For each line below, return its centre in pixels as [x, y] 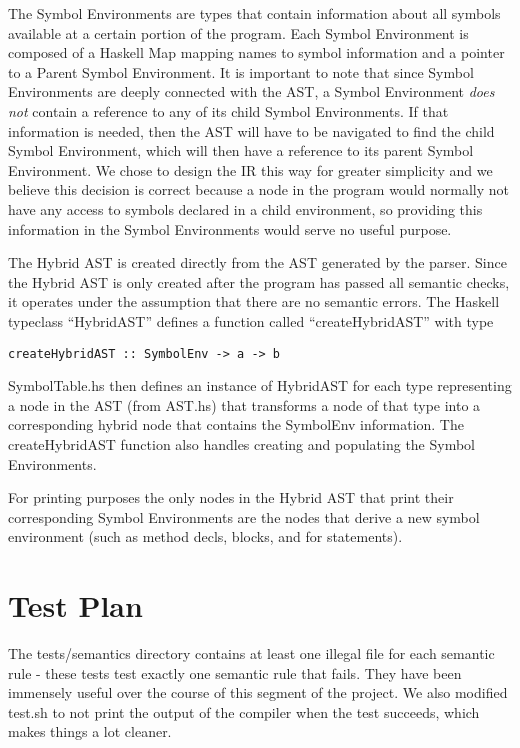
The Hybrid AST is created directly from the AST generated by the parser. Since [257, 262]
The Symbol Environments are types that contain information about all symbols [254, 13]
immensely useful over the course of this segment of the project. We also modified [258, 692]
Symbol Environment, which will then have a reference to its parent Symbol [241, 150]
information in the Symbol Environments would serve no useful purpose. [230, 228]
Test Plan [75, 605]
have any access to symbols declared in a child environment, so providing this [245, 208]
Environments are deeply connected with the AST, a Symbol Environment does [251, 91]
